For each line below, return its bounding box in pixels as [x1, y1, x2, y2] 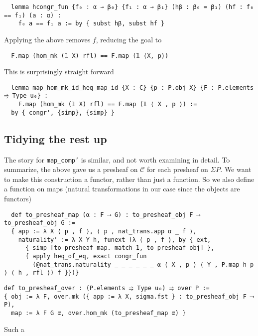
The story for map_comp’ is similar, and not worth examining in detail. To [4, 154, 230, 165]
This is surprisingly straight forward [4, 66, 114, 77]
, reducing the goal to [96, 34, 162, 44]
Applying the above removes [4, 34, 91, 44]
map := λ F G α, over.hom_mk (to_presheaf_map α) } [11, 309, 186, 317]
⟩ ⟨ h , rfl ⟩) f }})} [4, 269, 79, 277]
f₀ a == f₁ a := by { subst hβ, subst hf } [18, 20, 165, 27]
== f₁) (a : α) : [4, 11, 61, 19]
